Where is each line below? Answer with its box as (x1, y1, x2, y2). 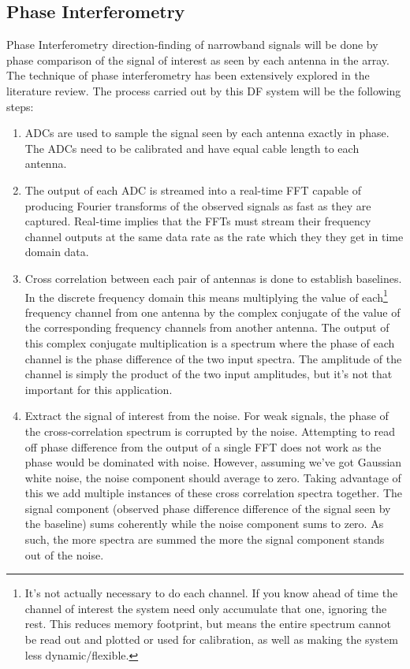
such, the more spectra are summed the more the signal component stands (24, 531, 385, 548)
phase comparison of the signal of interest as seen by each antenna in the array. (6, 51, 389, 68)
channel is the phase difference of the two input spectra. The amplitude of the (24, 350, 402, 366)
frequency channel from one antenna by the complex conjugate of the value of (24, 303, 401, 320)
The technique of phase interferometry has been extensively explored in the (6, 67, 370, 84)
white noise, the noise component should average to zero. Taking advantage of (24, 469, 401, 485)
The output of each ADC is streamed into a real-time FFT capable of (24, 181, 362, 198)
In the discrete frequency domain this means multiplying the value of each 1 (24, 286, 388, 305)
